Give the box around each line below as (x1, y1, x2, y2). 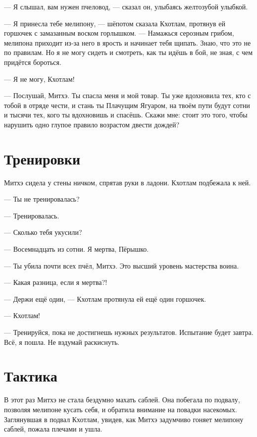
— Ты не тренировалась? (4, 194, 80, 204)
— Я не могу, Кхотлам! (4, 73, 75, 84)
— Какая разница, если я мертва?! (4, 277, 107, 287)
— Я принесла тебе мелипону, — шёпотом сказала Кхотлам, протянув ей (4, 18, 226, 28)
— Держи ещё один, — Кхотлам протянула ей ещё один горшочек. (4, 293, 206, 304)
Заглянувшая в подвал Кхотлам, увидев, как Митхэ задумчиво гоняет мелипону (4, 414, 244, 424)
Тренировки (4, 148, 81, 168)
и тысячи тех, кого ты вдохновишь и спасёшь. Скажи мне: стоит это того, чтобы (4, 109, 248, 120)
